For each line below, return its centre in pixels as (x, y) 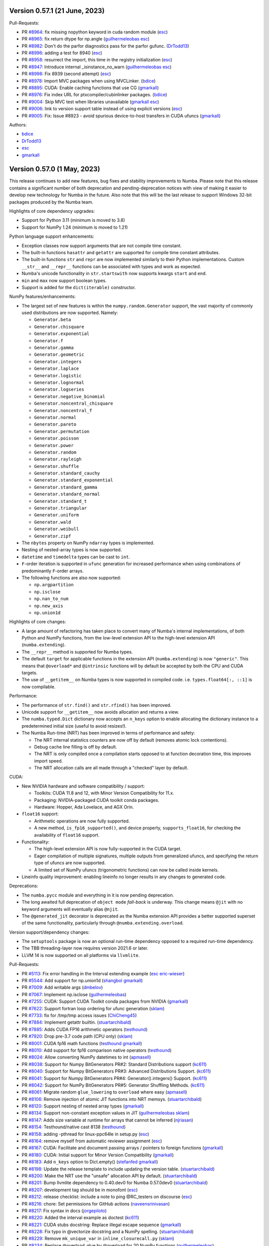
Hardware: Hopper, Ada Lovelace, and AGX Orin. (84, 807)
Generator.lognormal (59, 383)
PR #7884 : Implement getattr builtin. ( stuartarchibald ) (76, 1022)
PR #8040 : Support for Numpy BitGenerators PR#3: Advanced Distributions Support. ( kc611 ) (116, 1071)
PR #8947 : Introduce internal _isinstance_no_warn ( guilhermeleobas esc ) (97, 67)
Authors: (18, 125)
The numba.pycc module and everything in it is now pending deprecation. (98, 895)
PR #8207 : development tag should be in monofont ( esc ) (80, 1190)
